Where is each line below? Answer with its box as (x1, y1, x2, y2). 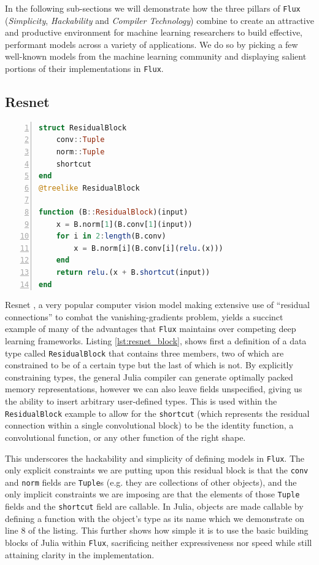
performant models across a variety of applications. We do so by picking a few (5, 38, 298, 50)
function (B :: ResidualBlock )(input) (39, 208, 188, 217)
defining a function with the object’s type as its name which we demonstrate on (5, 512, 304, 524)
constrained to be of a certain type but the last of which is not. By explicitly (5, 358, 293, 371)
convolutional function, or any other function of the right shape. (5, 430, 246, 443)
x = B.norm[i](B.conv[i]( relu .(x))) (74, 243, 223, 253)
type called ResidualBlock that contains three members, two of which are (5, 346, 284, 359)
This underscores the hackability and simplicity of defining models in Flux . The (5, 451, 305, 464)
